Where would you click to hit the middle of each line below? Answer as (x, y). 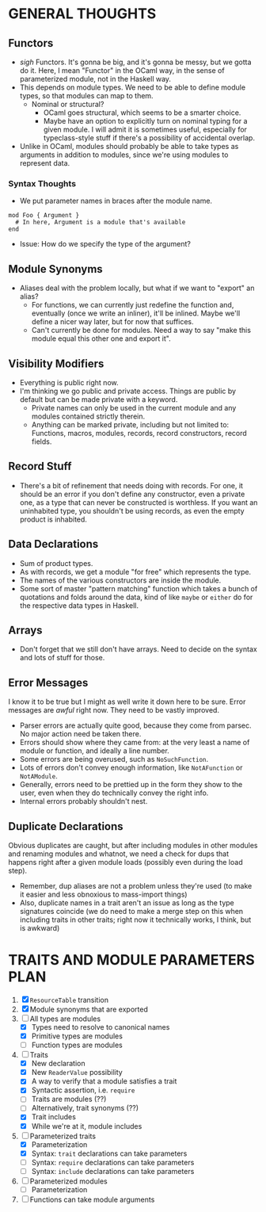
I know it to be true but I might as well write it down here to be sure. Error (127, 702)
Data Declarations (53, 544)
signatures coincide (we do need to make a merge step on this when (131, 911)
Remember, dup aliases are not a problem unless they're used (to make (136, 885)
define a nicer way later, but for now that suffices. (112, 322)
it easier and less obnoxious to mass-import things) (103, 894)
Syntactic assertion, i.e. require (83, 1090)
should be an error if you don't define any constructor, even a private (132, 494)
